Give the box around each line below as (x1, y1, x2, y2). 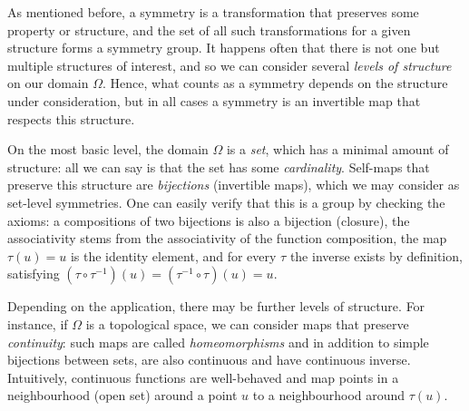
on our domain (7, 73, 89, 93)
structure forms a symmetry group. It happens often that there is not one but (7, 38, 440, 57)
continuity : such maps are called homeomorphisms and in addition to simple (7, 332, 429, 351)
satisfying (7, 264, 60, 283)
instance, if (7, 314, 68, 333)
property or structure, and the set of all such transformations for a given (7, 20, 411, 39)
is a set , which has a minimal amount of (226, 140, 449, 159)
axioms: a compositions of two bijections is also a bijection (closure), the (7, 210, 410, 230)
